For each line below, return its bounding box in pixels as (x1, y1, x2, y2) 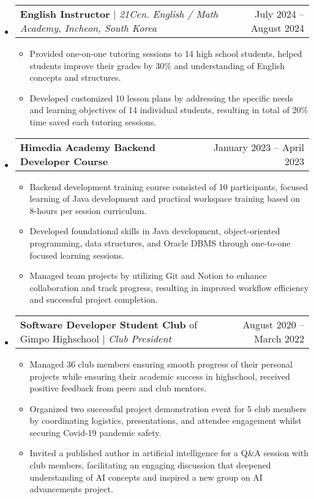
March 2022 (254, 331, 304, 346)
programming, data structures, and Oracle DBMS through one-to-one (29, 236, 291, 249)
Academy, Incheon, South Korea (20, 21, 157, 35)
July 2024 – (255, 7, 304, 21)
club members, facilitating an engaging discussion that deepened (29, 459, 271, 471)
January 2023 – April (213, 139, 304, 154)
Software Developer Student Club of (20, 317, 198, 331)
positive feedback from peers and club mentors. (29, 382, 207, 394)
